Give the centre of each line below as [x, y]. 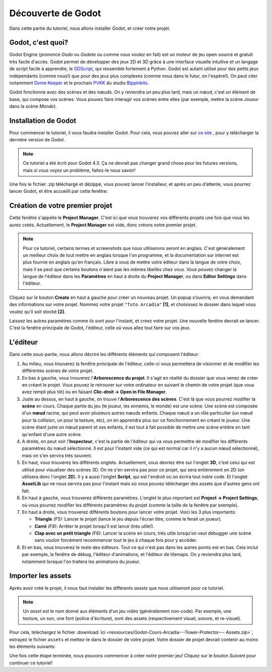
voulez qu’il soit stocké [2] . [37, 312]
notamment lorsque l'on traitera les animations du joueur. [81, 561]
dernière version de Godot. [37, 140]
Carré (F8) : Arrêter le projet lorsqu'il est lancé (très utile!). [94, 526]
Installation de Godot [43, 121]
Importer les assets [40, 576]
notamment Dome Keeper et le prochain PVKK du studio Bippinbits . [79, 83]
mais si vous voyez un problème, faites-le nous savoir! [79, 170]
